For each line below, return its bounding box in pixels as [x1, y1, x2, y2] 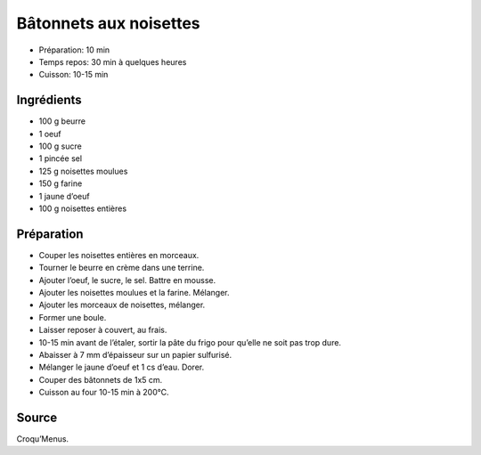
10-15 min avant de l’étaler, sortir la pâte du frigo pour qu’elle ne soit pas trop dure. [38, 337, 342, 347]
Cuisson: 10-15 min [38, 69, 109, 80]
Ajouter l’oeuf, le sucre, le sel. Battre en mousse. [38, 274, 216, 285]
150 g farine [38, 178, 83, 189]
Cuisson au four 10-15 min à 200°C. [38, 387, 169, 398]
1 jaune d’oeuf [38, 191, 90, 201]
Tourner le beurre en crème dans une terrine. [38, 263, 205, 273]
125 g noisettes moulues [38, 166, 128, 176]
